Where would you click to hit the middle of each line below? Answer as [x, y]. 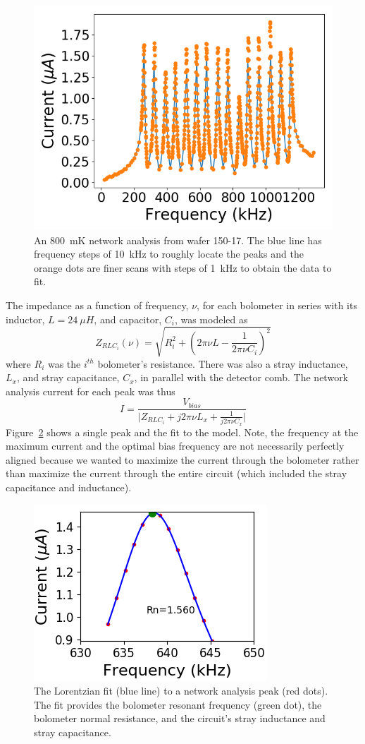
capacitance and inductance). [69, 487]
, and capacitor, [128, 319]
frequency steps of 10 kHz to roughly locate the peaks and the [169, 254]
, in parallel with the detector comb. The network [241, 377]
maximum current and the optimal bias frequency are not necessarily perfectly [175, 446]
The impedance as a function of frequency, [97, 305]
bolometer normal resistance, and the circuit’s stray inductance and [180, 718]
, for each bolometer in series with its [277, 305]
